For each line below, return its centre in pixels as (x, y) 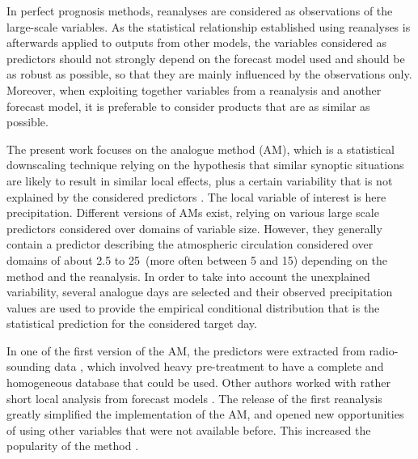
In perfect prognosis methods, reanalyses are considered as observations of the (200, 11)
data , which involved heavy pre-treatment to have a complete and (219, 366)
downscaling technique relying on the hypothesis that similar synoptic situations (205, 165)
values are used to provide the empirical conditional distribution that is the (193, 307)
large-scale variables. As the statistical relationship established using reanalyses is (209, 26)
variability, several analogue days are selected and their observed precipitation (200, 292)
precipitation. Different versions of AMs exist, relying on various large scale (193, 212)
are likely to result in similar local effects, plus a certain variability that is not (200, 180)
